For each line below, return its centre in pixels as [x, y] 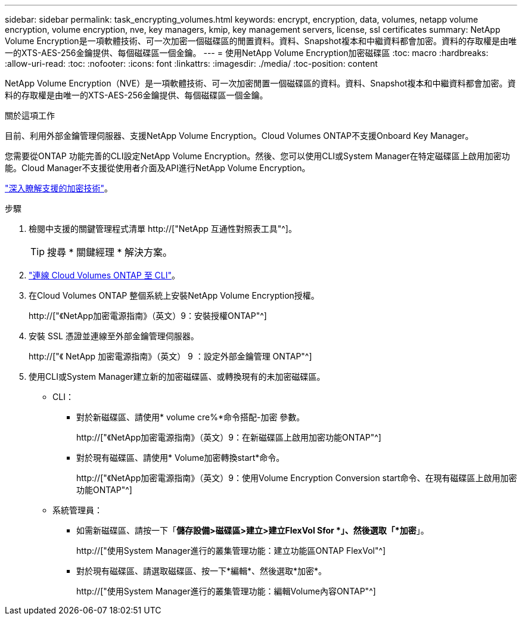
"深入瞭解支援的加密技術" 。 [59, 188]
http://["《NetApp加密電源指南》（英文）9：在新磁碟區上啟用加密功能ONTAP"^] [229, 437]
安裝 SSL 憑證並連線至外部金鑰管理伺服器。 [114, 336]
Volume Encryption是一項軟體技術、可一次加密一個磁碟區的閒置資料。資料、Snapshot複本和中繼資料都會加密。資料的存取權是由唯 [261, 41]
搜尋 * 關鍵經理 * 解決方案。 [110, 252]
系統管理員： [77, 510]
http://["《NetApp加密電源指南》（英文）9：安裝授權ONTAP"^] [148, 316]
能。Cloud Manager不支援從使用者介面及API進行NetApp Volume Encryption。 [158, 168]
